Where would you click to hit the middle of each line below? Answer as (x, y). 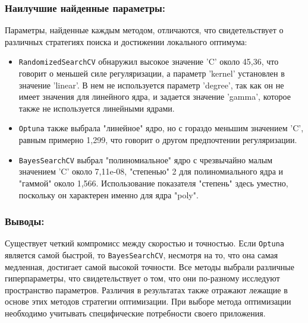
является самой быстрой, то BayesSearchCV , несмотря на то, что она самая (142, 255)
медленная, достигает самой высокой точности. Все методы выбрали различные (150, 266)
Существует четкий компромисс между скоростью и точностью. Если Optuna (144, 243)
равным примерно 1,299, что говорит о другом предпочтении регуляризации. (158, 140)
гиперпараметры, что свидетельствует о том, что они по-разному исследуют (142, 278)
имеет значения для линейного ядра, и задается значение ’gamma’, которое (155, 96)
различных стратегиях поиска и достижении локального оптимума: (126, 41)
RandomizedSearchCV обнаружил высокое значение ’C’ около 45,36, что (149, 61)
